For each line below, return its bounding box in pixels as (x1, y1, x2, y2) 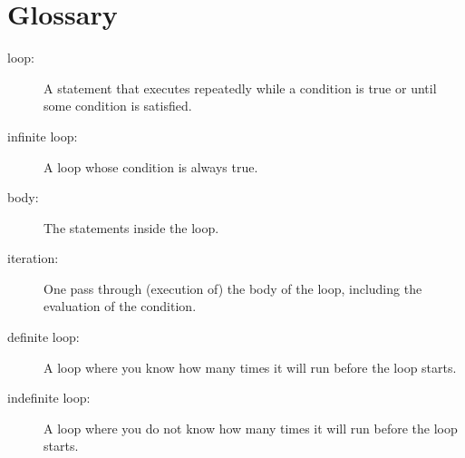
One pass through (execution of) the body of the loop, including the (44, 278, 422, 297)
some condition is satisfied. (44, 96, 192, 115)
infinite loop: (7, 126, 78, 145)
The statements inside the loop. (44, 218, 219, 237)
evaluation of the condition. (44, 297, 197, 316)
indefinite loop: (7, 388, 91, 407)
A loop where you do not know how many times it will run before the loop (44, 418, 458, 437)
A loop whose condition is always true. (44, 157, 258, 176)
